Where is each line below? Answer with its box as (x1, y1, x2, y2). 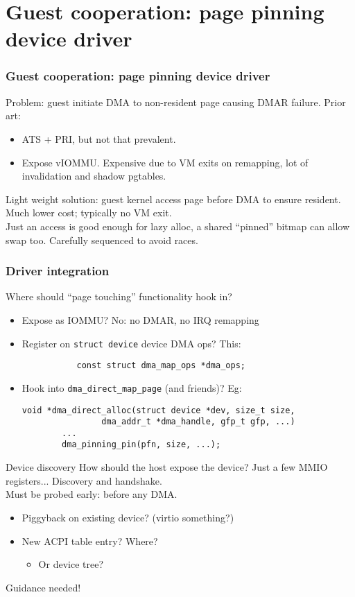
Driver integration (6, 262, 110, 279)
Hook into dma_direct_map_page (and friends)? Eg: (21, 380, 242, 395)
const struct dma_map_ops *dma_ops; (76, 361, 245, 371)
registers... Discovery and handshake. (6, 473, 162, 487)
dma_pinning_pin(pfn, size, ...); (62, 440, 221, 450)
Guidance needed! (6, 580, 81, 594)
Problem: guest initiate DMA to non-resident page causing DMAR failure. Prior (6, 94, 346, 109)
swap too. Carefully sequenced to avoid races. (6, 232, 198, 247)
